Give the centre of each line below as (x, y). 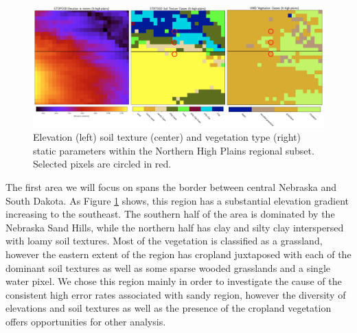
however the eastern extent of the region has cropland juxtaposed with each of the (178, 254)
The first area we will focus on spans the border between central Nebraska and (171, 187)
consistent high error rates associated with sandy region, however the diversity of (176, 294)
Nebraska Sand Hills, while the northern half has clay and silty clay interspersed (175, 227)
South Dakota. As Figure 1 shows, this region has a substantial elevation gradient (177, 200)
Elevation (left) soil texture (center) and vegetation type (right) (167, 137)
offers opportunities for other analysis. (86, 321)
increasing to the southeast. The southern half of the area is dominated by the (170, 214)
